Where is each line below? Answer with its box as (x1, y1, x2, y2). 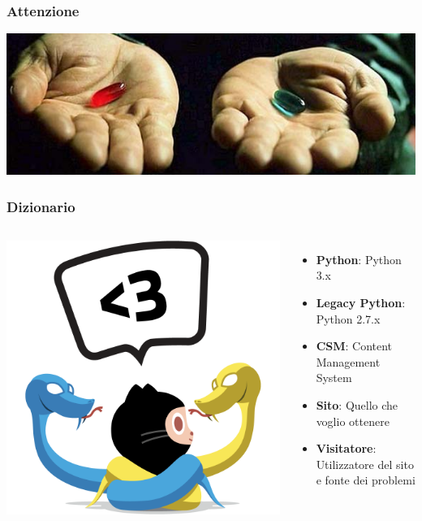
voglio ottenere (316, 412, 390, 429)
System (316, 369, 352, 386)
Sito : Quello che (316, 396, 398, 413)
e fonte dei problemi (316, 471, 416, 488)
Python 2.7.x (316, 310, 381, 327)
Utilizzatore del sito (316, 455, 414, 472)
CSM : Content (316, 337, 393, 354)
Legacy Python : (316, 294, 406, 310)
